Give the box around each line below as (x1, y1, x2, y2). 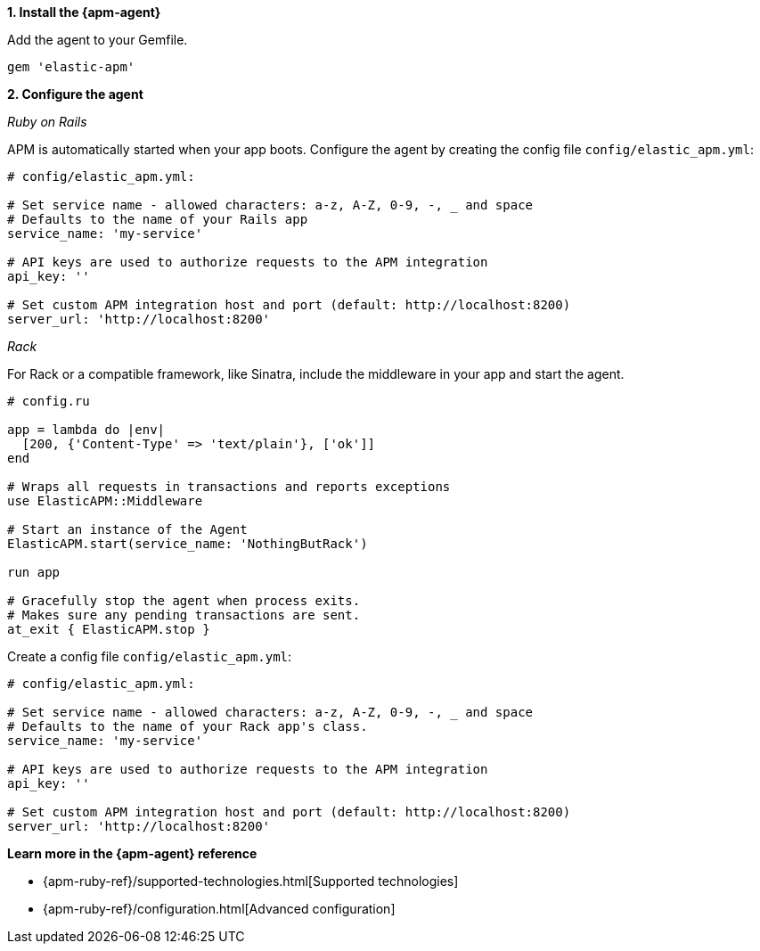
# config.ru (7, 394, 90, 408)
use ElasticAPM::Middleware (7, 494, 203, 508)
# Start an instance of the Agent (7, 522, 248, 537)
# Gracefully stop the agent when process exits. (7, 594, 361, 608)
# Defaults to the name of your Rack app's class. (7, 719, 368, 734)
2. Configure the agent (7, 86, 143, 102)
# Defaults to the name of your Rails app (7, 212, 308, 226)
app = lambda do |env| (7, 422, 166, 437)
